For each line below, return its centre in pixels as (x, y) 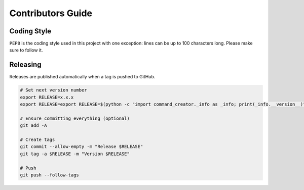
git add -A (33, 126)
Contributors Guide (51, 13)
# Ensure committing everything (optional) (75, 118)
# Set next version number (53, 90)
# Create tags (37, 140)
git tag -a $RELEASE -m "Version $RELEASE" (75, 154)
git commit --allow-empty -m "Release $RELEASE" (82, 147)
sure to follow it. (26, 50)
